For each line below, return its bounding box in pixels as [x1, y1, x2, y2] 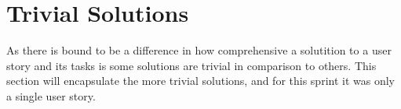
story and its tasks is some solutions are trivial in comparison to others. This [6, 57, 377, 73]
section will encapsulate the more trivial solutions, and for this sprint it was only [6, 72, 395, 89]
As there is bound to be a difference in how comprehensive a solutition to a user [6, 42, 392, 58]
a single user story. [6, 87, 96, 104]
